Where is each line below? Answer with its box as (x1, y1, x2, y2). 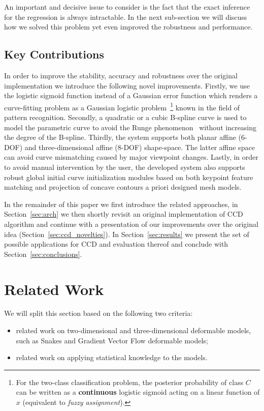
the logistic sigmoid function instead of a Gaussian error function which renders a (4, 90, 258, 101)
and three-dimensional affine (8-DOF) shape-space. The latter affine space (24, 141, 255, 152)
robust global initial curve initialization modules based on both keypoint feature (4, 171, 253, 182)
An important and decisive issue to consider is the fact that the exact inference (4, 2, 250, 12)
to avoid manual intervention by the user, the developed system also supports (4, 161, 245, 172)
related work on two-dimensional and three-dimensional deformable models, (16, 325, 251, 336)
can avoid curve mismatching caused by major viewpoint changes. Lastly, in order (4, 152, 258, 162)
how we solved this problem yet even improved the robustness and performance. (4, 21, 253, 32)
